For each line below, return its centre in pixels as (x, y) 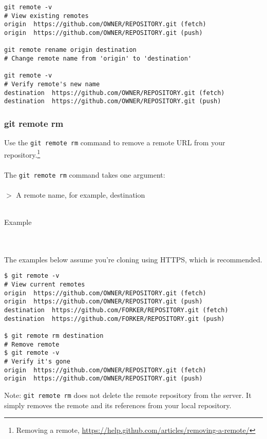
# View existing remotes (46, 16)
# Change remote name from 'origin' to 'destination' (98, 58)
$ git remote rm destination (54, 336)
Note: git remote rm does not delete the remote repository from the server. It (128, 395)
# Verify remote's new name (52, 84)
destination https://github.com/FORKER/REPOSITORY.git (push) (115, 319)
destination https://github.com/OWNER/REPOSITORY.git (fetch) (115, 93)
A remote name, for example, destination (81, 194)
